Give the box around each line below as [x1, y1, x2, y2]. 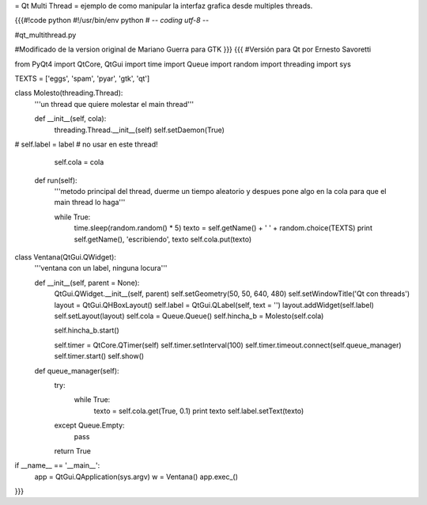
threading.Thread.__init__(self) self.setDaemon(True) [54, 125, 225, 135]
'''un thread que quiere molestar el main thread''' [34, 99, 194, 108]
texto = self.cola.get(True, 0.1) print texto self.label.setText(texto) [93, 406, 304, 416]
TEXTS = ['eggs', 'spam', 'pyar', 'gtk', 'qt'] [14, 74, 150, 83]
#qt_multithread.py [14, 30, 77, 40]
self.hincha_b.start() [54, 325, 120, 336]
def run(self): [34, 175, 78, 185]
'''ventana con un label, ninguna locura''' [34, 264, 168, 273]
